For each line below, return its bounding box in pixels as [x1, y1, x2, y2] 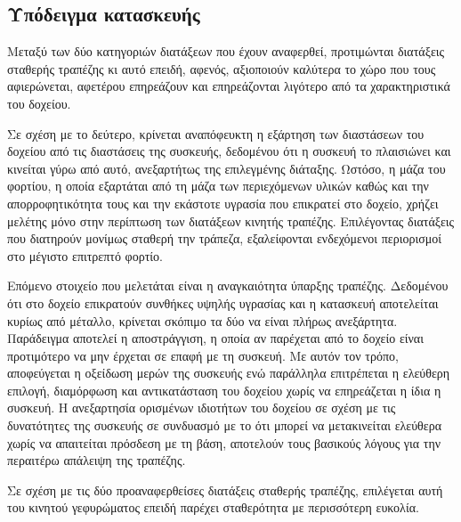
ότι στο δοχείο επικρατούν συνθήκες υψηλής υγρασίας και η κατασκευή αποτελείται [7, 293, 439, 312]
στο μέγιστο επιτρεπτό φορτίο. [7, 246, 163, 265]
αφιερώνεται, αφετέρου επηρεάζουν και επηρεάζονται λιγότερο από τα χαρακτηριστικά [7, 77, 450, 95]
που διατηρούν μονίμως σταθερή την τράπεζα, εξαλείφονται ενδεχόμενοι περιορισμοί [7, 229, 441, 248]
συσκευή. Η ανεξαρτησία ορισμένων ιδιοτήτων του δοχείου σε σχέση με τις [7, 398, 396, 417]
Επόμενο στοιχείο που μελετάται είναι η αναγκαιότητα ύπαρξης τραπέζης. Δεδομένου [7, 276, 449, 295]
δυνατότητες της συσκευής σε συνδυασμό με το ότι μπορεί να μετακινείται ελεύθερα [7, 416, 442, 435]
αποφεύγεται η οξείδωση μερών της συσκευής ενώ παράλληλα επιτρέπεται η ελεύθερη [7, 363, 450, 382]
